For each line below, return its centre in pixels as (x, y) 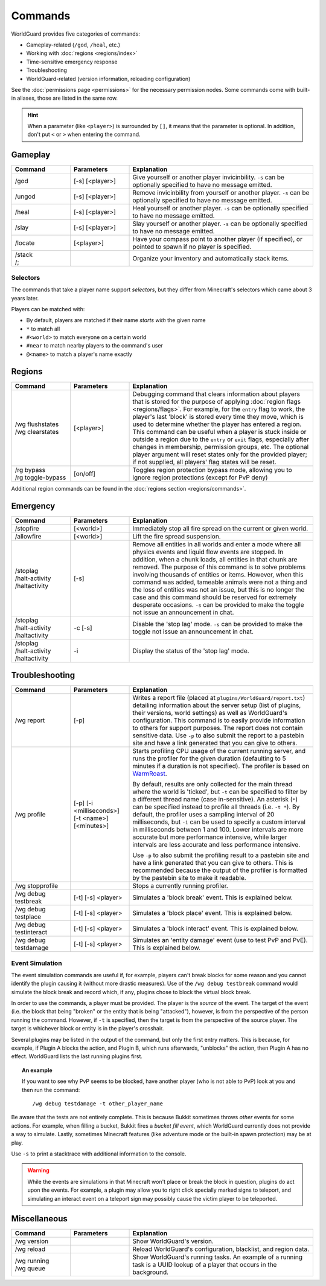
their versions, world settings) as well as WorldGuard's (210, 713)
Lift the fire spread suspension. (177, 536)
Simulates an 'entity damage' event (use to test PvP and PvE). (220, 940)
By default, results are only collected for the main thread (213, 784)
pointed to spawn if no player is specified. (192, 247)
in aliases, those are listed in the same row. (64, 98)
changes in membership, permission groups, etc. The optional (221, 447)
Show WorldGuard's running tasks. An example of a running (218, 1257)
